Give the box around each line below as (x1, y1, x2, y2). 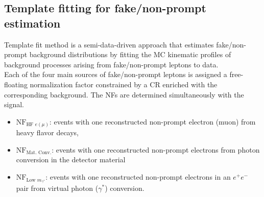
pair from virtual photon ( (16, 183, 99, 193)
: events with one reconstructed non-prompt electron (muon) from (49, 116, 256, 127)
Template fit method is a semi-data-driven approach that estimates (4, 39, 214, 50)
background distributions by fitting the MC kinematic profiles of (29, 49, 231, 60)
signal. (4, 99, 24, 110)
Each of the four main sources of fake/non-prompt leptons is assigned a (4, 69, 227, 80)
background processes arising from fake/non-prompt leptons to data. (4, 59, 219, 69)
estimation (4, 15, 61, 31)
